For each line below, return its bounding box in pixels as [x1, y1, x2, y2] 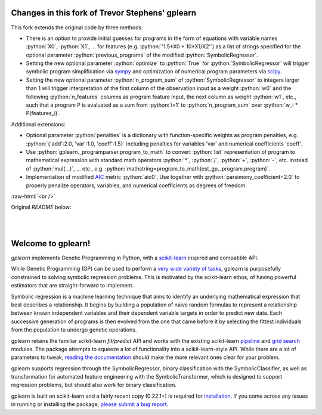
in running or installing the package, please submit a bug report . [11, 401, 169, 408]
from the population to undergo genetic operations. [11, 326, 137, 333]
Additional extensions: [11, 120, 66, 128]
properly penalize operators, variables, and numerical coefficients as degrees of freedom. [26, 182, 247, 189]
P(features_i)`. [26, 110, 61, 117]
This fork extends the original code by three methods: [11, 24, 143, 31]
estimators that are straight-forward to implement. [11, 282, 134, 289]
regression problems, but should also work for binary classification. [11, 382, 177, 389]
